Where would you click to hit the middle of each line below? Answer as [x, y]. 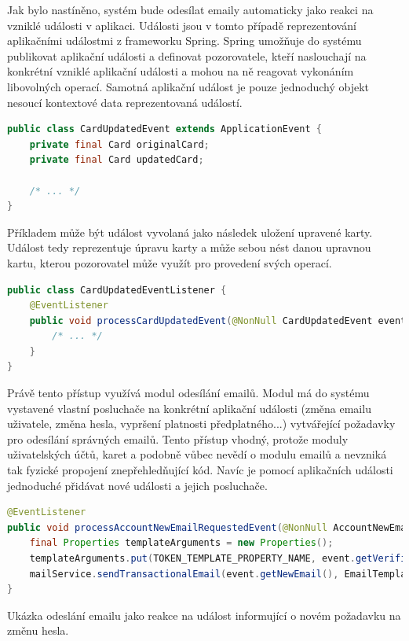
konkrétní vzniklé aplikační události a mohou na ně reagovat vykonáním [181, 71]
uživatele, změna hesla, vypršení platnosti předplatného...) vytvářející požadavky [201, 424]
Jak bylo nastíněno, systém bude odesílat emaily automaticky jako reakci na [190, 9]
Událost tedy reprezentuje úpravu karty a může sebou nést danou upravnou [189, 247]
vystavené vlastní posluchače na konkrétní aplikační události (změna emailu [189, 408]
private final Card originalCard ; [119, 144]
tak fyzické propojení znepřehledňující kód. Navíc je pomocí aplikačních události [200, 470]
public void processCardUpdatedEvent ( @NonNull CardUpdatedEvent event [218, 320]
